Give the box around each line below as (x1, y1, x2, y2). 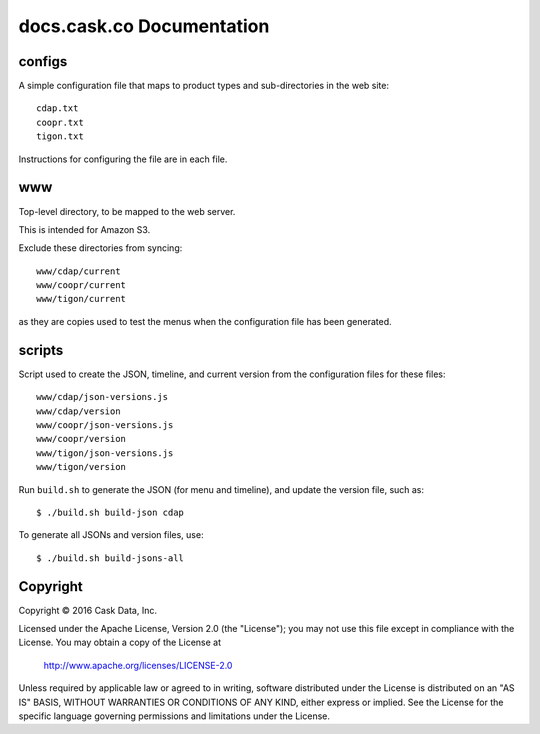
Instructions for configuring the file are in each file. (18, 153, 228, 165)
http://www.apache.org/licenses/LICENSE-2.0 (43, 659, 233, 671)
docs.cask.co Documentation (18, 15, 270, 37)
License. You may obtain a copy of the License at (18, 636, 222, 649)
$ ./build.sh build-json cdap (36, 506, 185, 518)
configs (18, 53, 68, 70)
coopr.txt (36, 116, 84, 128)
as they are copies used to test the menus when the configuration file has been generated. (18, 315, 392, 327)
